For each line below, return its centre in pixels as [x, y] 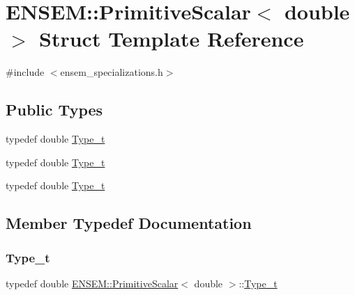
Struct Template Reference [172, 39]
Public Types [54, 110]
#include [25, 72]
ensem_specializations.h [112, 72]
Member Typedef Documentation [129, 223]
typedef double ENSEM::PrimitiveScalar [92, 283]
